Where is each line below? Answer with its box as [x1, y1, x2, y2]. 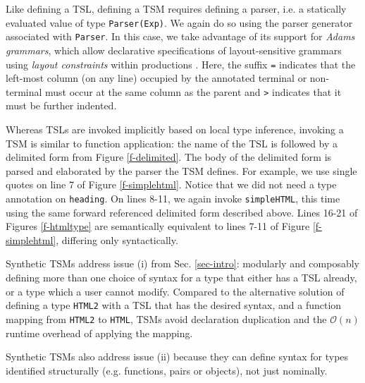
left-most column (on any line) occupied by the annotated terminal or [6, 71, 307, 85]
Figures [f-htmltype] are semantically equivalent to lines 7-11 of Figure [6, 219, 310, 233]
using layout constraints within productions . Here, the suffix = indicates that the [6, 56, 356, 71]
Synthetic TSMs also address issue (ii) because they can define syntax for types [6, 349, 349, 364]
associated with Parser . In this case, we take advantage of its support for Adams [6, 29, 355, 44]
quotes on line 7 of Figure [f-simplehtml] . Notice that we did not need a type [6, 177, 337, 192]
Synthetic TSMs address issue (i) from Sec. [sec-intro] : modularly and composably [6, 256, 360, 271]
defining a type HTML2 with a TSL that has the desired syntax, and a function [6, 298, 342, 312]
